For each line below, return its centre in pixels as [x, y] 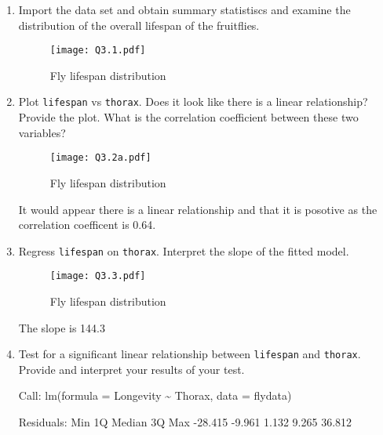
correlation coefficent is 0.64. [87, 225]
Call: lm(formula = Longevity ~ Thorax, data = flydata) [155, 395]
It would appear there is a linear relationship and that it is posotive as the [198, 209]
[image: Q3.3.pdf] [98, 276]
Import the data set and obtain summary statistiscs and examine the [184, 9]
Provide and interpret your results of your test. [131, 369]
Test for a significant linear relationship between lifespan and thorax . [190, 354]
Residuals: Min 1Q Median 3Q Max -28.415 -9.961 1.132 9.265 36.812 [185, 422]
